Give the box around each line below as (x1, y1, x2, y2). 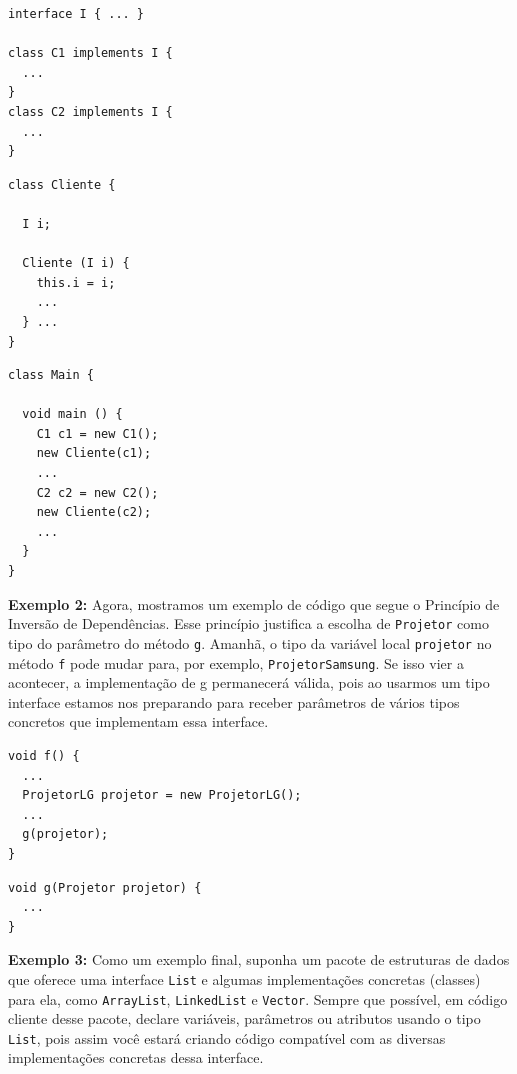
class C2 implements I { (8, 104, 173, 119)
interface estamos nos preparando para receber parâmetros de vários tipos (8, 691, 460, 712)
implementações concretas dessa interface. (8, 1047, 264, 1068)
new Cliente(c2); (36, 505, 152, 520)
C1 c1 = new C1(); (36, 426, 159, 441)
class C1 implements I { (8, 46, 173, 61)
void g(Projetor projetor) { (8, 880, 202, 895)
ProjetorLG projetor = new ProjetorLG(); (22, 788, 302, 803)
